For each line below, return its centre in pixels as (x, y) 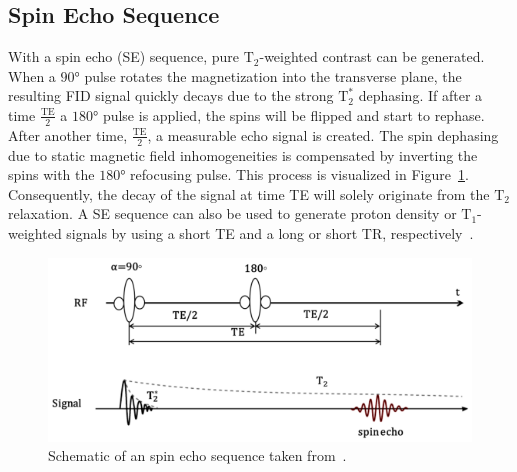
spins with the (51, 174)
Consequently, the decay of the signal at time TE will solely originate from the (249, 193)
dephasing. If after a (420, 95)
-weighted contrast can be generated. (372, 56)
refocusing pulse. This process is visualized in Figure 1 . (299, 174)
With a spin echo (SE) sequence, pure (123, 56)
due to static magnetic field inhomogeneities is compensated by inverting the (243, 154)
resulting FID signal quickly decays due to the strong (171, 95)
